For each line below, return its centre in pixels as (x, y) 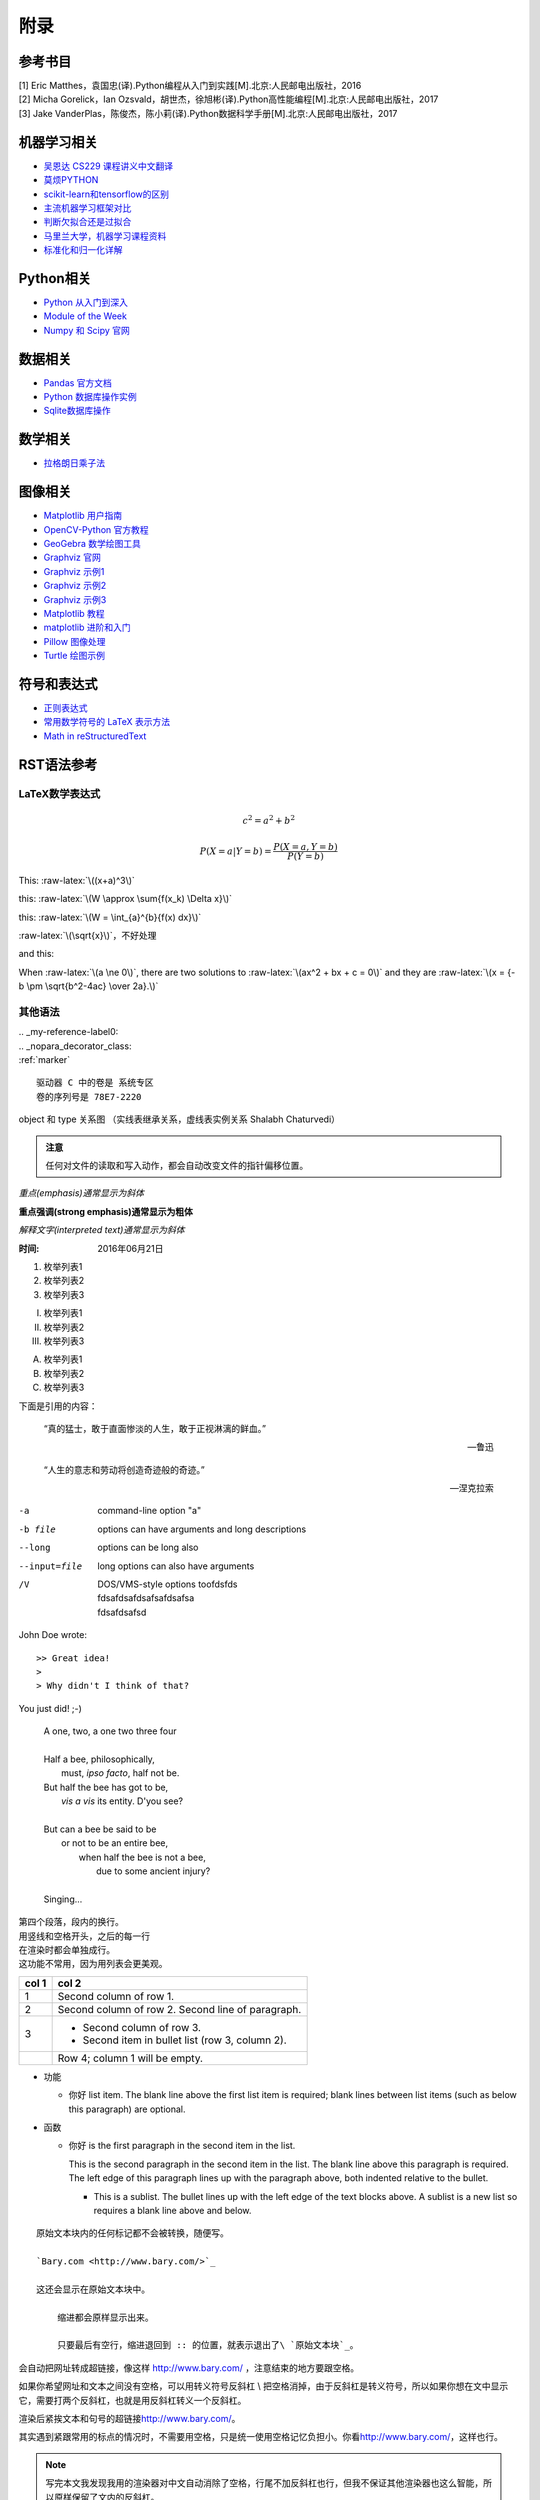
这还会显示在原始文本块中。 (93, 2289)
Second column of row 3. (142, 2027)
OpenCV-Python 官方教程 (96, 529)
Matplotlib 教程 (74, 614)
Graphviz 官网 (72, 557)
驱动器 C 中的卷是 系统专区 (95, 1083)
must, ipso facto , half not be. (120, 1773)
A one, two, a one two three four (110, 1731)
